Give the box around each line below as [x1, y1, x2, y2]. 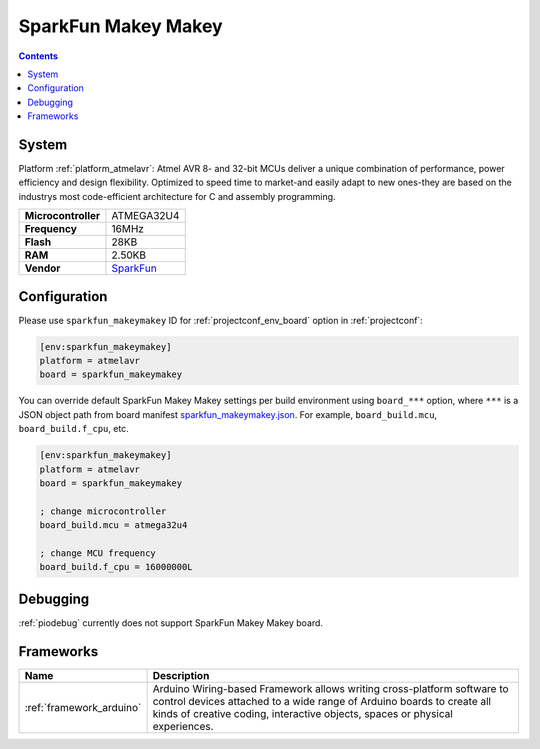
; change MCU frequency [39, 547, 157, 559]
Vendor [24, 261, 61, 275]
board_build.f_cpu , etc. [18, 423, 129, 435]
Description [152, 668, 210, 682]
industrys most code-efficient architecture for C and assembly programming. [18, 190, 336, 202]
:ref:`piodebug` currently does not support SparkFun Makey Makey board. [18, 616, 324, 629]
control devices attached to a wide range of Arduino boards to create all [152, 694, 492, 708]
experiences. [152, 719, 214, 733]
